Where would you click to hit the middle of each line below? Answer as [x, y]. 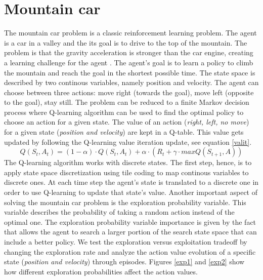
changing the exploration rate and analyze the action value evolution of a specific [130, 251]
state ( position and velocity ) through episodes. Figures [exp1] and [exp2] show [124, 262]
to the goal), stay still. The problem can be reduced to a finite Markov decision [127, 102]
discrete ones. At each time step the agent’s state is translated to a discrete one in [131, 182]
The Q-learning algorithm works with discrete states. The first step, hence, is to [128, 162]
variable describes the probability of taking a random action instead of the [119, 212]
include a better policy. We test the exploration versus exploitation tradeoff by [126, 242]
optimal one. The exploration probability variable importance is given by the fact [130, 222]
